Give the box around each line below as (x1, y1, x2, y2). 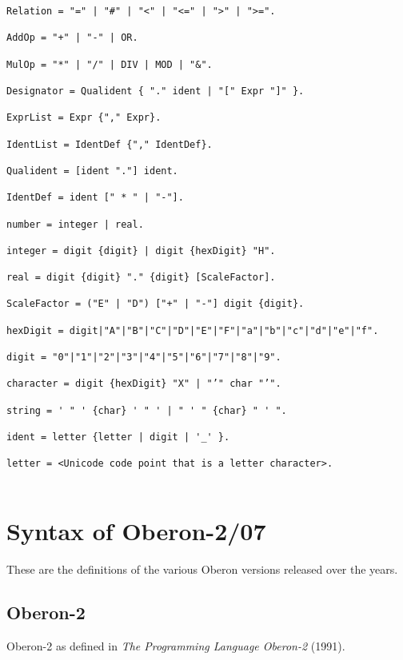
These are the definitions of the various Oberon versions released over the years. (6, 560, 398, 577)
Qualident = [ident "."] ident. (6, 165, 178, 177)
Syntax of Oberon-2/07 (6, 514, 266, 547)
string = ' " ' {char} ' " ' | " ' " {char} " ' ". (6, 404, 287, 416)
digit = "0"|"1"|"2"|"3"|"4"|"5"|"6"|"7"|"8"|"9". (6, 352, 281, 364)
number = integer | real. (6, 218, 144, 230)
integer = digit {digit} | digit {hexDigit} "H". (6, 245, 276, 256)
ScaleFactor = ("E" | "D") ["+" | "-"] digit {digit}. (6, 298, 305, 310)
